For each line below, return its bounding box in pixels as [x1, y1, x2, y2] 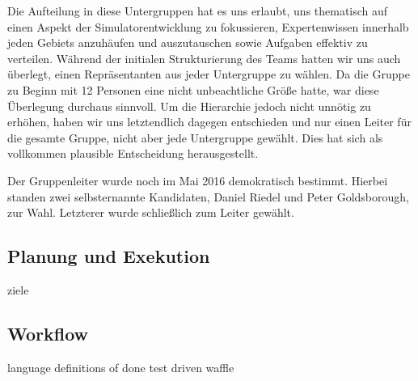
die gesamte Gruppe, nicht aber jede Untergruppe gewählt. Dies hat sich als [7, 129, 383, 146]
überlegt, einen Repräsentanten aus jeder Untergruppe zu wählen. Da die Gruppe [7, 66, 410, 83]
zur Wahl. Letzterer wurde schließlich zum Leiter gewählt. [7, 204, 294, 221]
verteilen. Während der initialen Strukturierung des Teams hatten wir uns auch [7, 49, 401, 66]
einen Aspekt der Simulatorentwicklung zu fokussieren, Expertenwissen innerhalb [7, 18, 409, 35]
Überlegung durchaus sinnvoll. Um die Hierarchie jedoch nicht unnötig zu [7, 97, 371, 114]
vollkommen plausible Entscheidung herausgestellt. [7, 145, 259, 162]
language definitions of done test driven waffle [7, 358, 234, 375]
